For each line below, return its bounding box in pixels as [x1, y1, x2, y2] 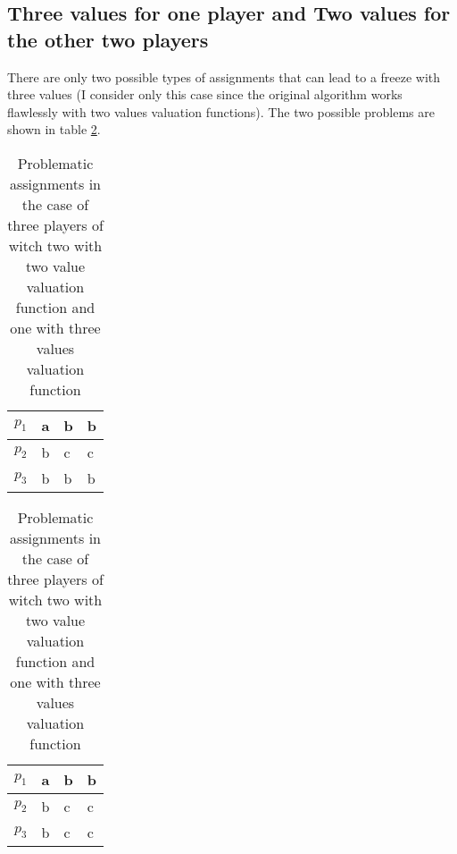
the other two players [7, 25, 209, 53]
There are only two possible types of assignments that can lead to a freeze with [7, 67, 441, 86]
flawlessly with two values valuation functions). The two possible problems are [7, 102, 435, 121]
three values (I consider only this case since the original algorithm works [7, 85, 403, 104]
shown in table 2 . [7, 120, 101, 139]
